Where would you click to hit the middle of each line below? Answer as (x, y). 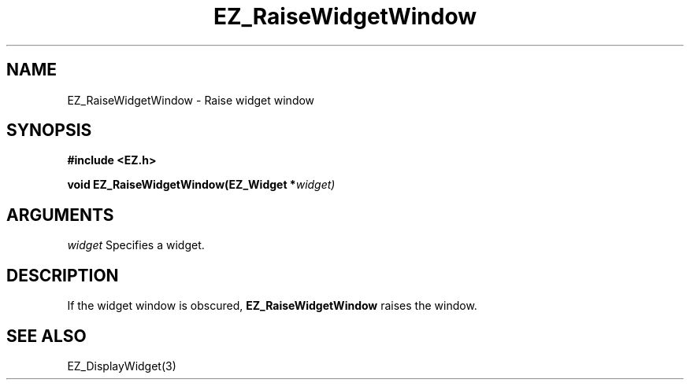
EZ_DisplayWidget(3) (122, 366)
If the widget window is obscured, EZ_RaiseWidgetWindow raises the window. (272, 306)
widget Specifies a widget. (136, 245)
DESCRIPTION (63, 275)
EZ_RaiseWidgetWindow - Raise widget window (191, 100)
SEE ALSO (46, 336)
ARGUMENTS (60, 215)
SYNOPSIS (49, 131)
